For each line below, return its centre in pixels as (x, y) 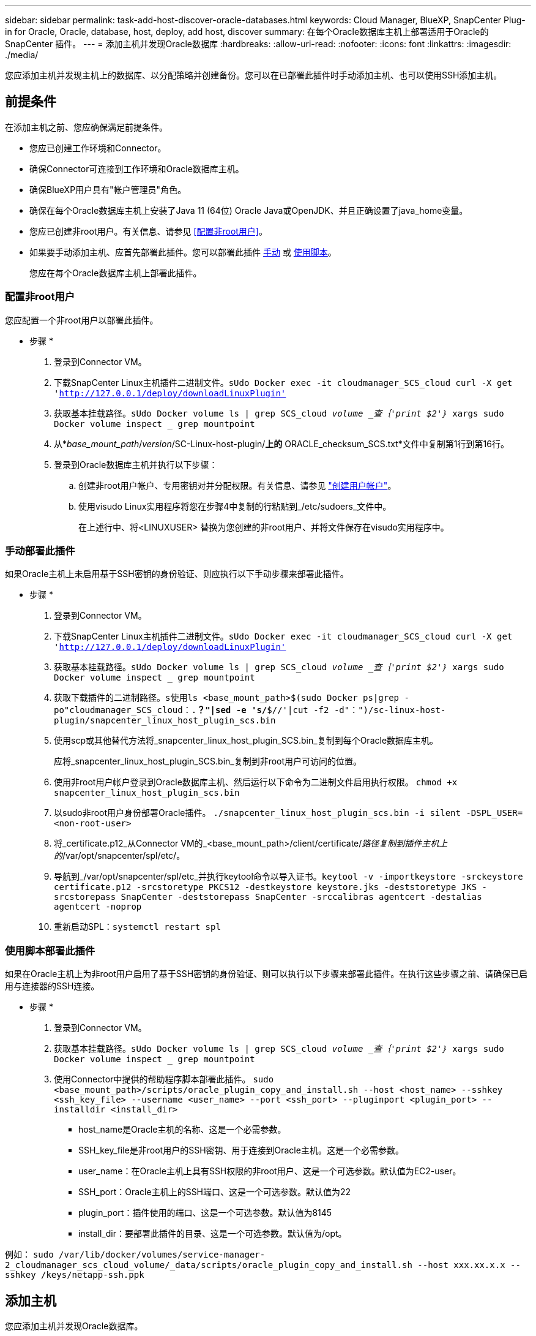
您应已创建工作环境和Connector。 (98, 148)
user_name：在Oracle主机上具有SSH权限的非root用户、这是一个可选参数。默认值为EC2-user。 (270, 1171)
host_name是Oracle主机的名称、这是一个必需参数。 (182, 1130)
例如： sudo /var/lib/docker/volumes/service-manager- (135, 1255)
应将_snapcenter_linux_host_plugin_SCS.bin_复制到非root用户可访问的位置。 (208, 761)
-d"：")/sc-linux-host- (390, 710)
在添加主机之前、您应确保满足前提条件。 (86, 127)
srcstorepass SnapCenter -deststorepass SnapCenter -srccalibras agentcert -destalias (268, 897)
